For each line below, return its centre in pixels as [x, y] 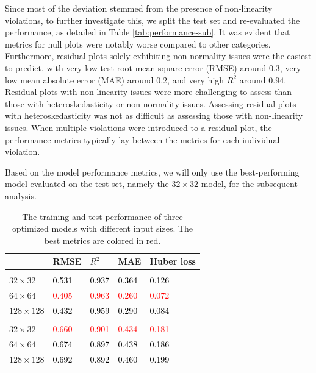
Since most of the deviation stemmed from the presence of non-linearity [139, 8]
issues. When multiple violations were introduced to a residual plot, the [138, 127]
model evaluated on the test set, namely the [87, 184]
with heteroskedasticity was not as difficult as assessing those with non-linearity [154, 115]
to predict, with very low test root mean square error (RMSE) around [136, 67]
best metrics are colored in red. [102, 240]
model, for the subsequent [249, 184]
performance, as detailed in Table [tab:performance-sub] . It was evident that [148, 32]
